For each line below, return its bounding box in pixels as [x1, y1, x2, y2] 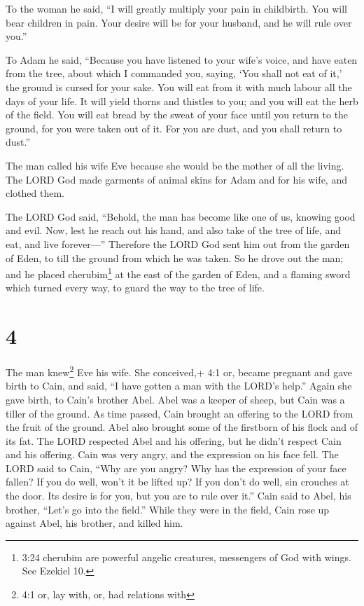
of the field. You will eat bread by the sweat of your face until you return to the [6, 107, 349, 122]
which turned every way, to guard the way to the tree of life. [6, 280, 265, 295]
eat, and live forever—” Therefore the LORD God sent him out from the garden [6, 236, 350, 251]
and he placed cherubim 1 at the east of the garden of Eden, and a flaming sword [6, 265, 351, 281]
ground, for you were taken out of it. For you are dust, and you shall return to [6, 120, 342, 135]
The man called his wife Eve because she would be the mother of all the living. [6, 158, 344, 172]
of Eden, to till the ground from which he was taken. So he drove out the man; [6, 250, 344, 265]
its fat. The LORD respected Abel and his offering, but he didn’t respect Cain [6, 433, 342, 448]
